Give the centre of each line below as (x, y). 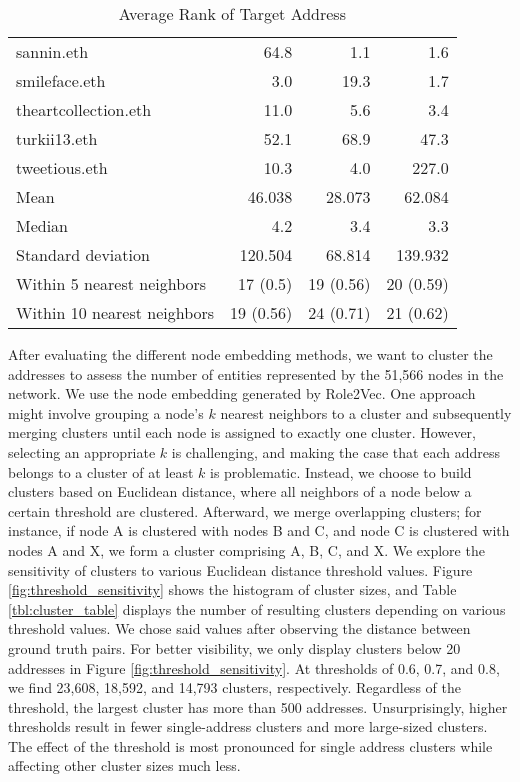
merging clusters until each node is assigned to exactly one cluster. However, (242, 432)
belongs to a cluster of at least (101, 471)
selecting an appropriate (82, 451)
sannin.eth (52, 51)
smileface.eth (61, 80)
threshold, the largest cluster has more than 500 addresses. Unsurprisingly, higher (258, 706)
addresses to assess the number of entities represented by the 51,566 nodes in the (256, 373)
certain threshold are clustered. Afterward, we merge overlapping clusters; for (245, 510)
